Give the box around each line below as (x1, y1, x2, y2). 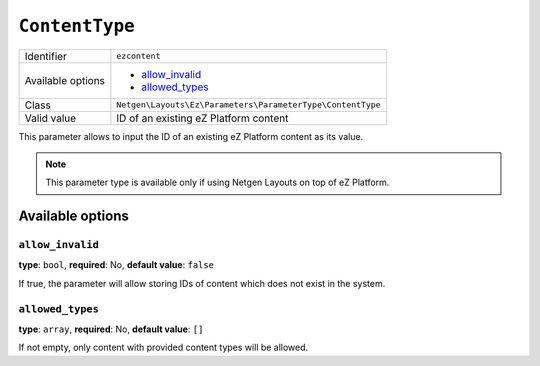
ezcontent (116, 51, 161, 62)
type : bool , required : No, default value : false (18, 259, 215, 271)
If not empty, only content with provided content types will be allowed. (18, 341, 309, 354)
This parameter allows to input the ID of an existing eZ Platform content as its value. (18, 130, 364, 142)
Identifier (24, 49, 67, 63)
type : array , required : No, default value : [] (18, 323, 204, 335)
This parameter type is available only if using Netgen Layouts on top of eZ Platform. (45, 176, 390, 189)
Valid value (24, 111, 77, 125)
